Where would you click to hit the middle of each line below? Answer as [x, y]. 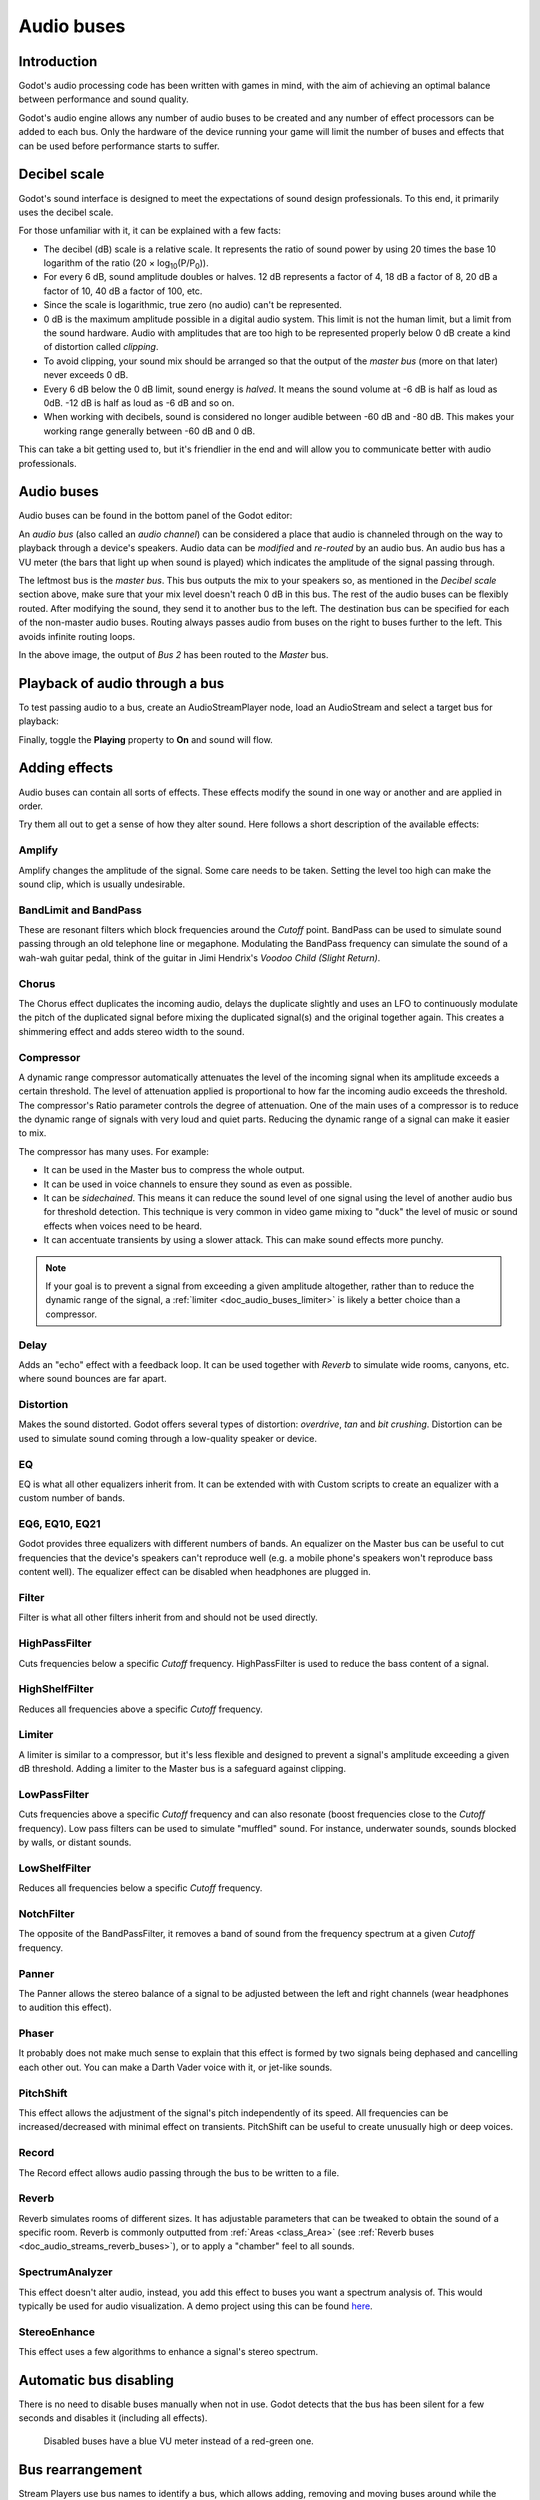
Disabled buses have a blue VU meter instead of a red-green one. [178, 2441]
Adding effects [66, 768]
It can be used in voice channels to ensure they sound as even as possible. [198, 1184]
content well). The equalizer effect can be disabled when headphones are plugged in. [195, 1572]
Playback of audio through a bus [121, 683]
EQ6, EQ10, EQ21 [59, 1524]
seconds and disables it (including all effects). [113, 2418]
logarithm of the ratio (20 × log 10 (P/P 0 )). [126, 264]
